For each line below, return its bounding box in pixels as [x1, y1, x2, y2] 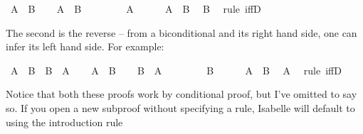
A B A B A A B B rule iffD [10, 1, 261, 16]
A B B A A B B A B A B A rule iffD [10, 62, 342, 77]
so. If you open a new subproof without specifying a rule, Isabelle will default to [6, 100, 355, 115]
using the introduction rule [6, 114, 123, 129]
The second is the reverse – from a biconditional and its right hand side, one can [6, 25, 357, 40]
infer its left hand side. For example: [6, 39, 164, 54]
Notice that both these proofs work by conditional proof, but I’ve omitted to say [6, 86, 357, 101]
